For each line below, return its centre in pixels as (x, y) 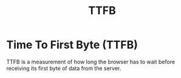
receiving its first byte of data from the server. (64, 68)
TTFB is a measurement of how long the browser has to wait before (90, 62)
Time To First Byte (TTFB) (72, 45)
